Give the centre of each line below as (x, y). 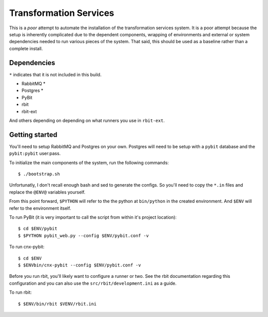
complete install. (26, 48)
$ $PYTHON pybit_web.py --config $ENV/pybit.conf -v (83, 235)
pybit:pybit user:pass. (35, 153)
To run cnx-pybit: (27, 247)
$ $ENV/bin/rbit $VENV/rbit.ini (57, 304)
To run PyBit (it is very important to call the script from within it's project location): (93, 217)
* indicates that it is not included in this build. (55, 74)
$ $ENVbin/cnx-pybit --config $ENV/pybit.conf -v (80, 265)
